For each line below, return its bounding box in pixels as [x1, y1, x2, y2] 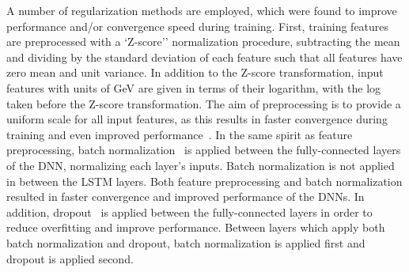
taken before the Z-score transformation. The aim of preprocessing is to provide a [6, 95, 401, 111]
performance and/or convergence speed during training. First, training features [6, 17, 389, 34]
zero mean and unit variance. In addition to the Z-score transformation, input [6, 64, 384, 81]
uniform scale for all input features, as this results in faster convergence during [6, 111, 388, 127]
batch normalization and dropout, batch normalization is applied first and [6, 234, 365, 251]
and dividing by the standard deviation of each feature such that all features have [6, 48, 403, 65]
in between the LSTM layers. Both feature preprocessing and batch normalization [6, 172, 403, 189]
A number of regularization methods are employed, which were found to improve [6, 2, 397, 18]
